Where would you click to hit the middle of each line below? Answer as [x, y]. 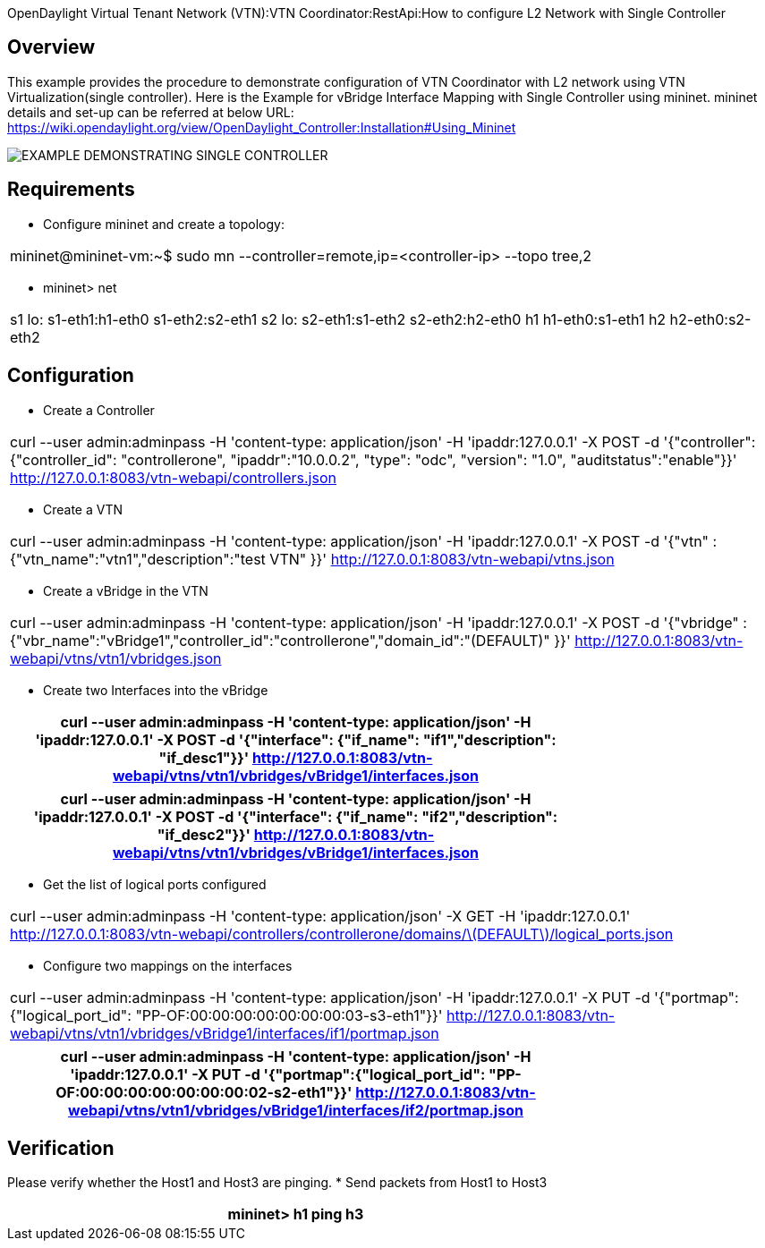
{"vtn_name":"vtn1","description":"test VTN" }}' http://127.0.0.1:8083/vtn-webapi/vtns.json [312, 559]
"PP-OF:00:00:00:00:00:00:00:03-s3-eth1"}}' [289, 1015]
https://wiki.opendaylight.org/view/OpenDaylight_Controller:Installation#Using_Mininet [262, 127]
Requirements [71, 190]
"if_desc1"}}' [204, 757]
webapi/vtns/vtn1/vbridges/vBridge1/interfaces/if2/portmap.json [296, 1110]
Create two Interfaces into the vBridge [156, 690]
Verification [61, 1148]
